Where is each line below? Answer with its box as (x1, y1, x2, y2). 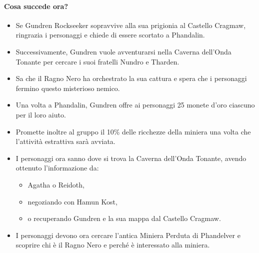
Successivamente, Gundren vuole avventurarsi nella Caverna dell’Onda (15, 46, 231, 56)
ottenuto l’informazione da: (15, 162, 99, 173)
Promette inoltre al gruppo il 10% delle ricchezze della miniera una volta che (15, 126, 251, 136)
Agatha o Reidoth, (27, 179, 84, 189)
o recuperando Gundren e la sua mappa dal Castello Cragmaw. (27, 213, 221, 223)
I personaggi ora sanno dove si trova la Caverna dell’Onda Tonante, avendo (15, 152, 246, 163)
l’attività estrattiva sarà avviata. (15, 136, 115, 146)
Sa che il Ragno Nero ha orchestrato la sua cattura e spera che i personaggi (15, 73, 247, 83)
